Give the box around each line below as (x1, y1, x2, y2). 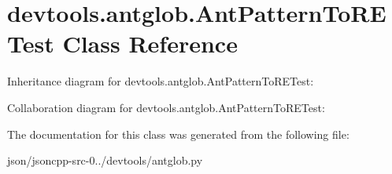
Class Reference (62, 27, 238, 60)
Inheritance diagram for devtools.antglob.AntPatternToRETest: (7, 73, 314, 89)
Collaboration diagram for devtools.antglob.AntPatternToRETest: (7, 99, 325, 115)
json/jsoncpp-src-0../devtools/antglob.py (7, 152, 203, 169)
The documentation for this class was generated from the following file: (7, 125, 349, 142)
